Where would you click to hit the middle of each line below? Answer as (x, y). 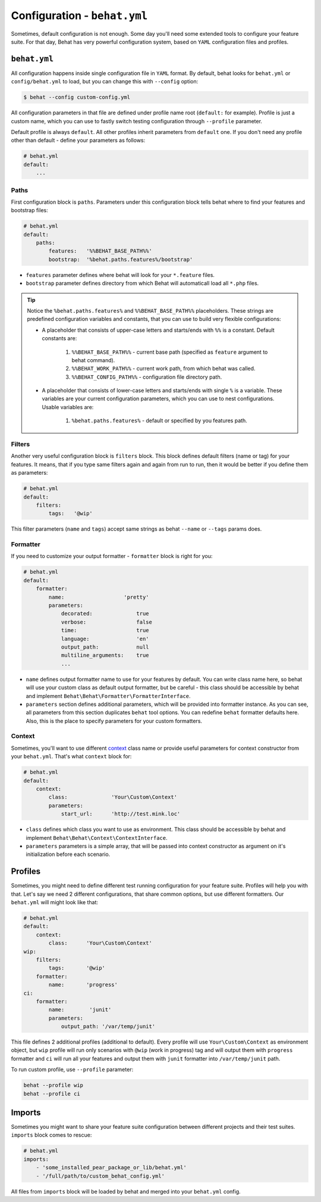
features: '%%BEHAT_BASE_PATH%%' (100, 251)
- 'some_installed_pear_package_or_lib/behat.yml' (111, 1168)
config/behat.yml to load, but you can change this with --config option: (105, 82)
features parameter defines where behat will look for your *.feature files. (120, 275)
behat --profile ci (52, 1094)
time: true (105, 630)
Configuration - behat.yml (79, 15)
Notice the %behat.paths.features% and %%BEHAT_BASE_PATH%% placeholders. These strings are (150, 310)
